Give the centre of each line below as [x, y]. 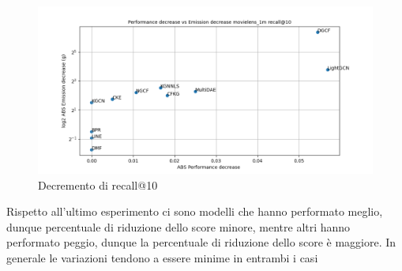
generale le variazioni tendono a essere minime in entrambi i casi [162, 257]
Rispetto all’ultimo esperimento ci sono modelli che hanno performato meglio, [195, 211]
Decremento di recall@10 [98, 184]
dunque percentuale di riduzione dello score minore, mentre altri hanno [178, 226]
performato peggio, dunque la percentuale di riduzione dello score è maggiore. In [201, 242]
